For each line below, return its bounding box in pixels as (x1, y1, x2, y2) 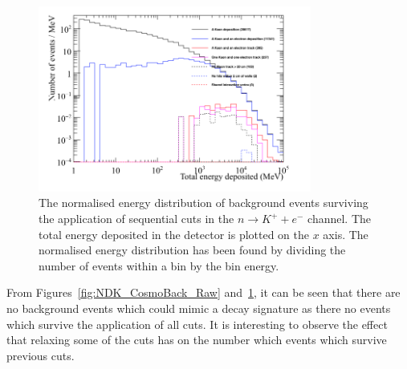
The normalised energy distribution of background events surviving (39, 194, 368, 211)
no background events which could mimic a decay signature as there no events (6, 299, 391, 316)
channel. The (307, 210, 371, 226)
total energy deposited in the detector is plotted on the (39, 225, 310, 242)
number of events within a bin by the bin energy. (39, 257, 279, 274)
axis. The (323, 225, 368, 242)
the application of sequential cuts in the (39, 210, 234, 226)
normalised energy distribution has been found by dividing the (39, 241, 346, 258)
